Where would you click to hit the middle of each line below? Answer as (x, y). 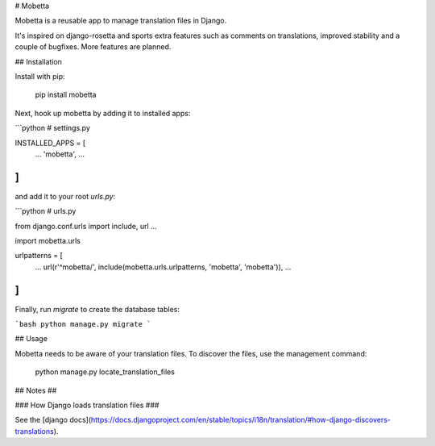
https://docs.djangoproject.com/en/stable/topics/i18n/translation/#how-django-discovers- (240, 420)
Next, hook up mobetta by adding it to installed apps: (103, 113)
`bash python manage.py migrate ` (83, 324)
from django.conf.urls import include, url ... (86, 226)
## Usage (31, 339)
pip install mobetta (66, 95)
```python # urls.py (46, 211)
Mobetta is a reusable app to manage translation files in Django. (121, 21)
